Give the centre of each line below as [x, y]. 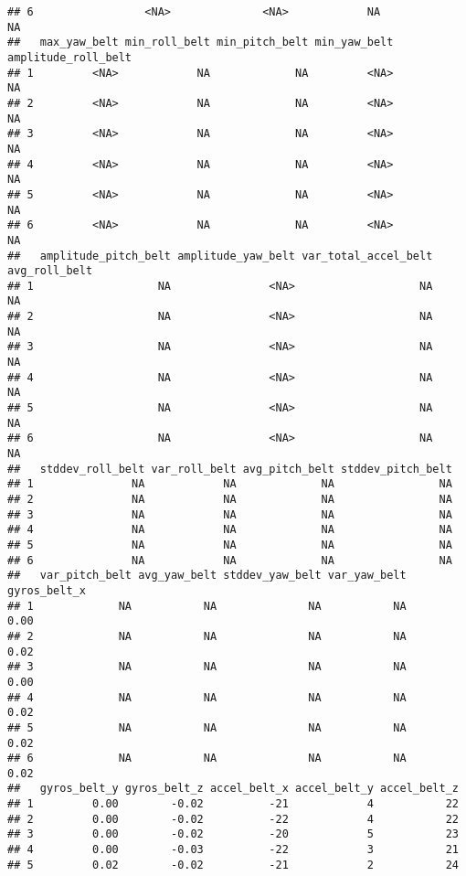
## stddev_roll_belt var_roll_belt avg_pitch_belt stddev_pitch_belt [230, 469]
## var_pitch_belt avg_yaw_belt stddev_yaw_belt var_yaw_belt [207, 576]
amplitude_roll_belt [70, 57]
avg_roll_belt [50, 271]
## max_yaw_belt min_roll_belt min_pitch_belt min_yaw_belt [201, 43]
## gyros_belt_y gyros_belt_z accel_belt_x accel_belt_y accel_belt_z [233, 789]
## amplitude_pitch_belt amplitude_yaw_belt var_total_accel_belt [220, 256]
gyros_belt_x [47, 590]
